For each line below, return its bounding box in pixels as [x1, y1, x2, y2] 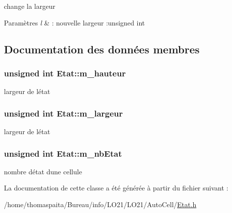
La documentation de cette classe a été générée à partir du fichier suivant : [4, 183, 229, 193]
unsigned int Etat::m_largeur [4, 107, 123, 119]
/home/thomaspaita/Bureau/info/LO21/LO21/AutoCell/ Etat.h [4, 199, 197, 209]
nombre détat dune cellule [4, 166, 82, 176]
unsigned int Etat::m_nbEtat [4, 147, 122, 159]
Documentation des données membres [4, 41, 200, 56]
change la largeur [4, 1, 55, 11]
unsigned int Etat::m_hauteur [4, 67, 126, 79]
